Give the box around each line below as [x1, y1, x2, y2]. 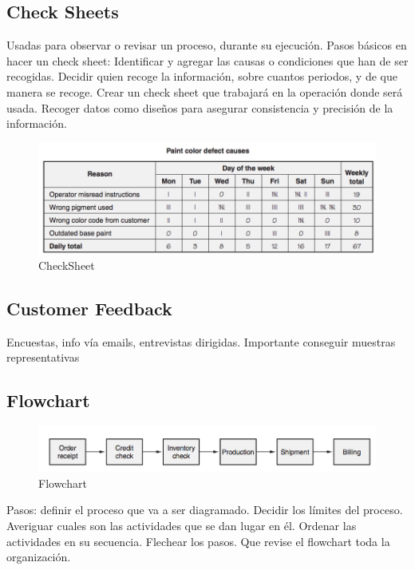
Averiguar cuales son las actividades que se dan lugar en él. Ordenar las [6, 517, 357, 534]
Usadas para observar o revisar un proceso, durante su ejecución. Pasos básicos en [6, 37, 407, 53]
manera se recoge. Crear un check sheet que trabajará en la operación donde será [6, 83, 403, 100]
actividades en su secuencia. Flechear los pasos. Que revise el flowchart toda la [6, 532, 390, 549]
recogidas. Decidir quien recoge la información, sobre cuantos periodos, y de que [6, 68, 397, 85]
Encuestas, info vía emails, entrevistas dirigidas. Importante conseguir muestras [6, 333, 396, 350]
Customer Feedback [6, 296, 172, 321]
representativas [6, 349, 80, 366]
